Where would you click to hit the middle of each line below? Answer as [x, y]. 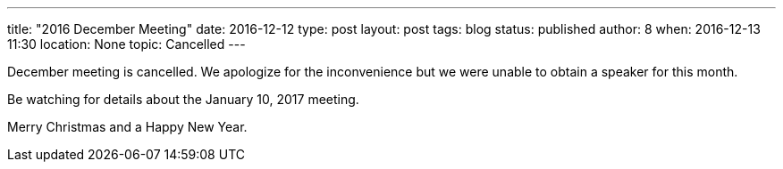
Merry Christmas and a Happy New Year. [127, 127]
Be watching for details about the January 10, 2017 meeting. [183, 99]
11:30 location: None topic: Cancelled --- [126, 44]
